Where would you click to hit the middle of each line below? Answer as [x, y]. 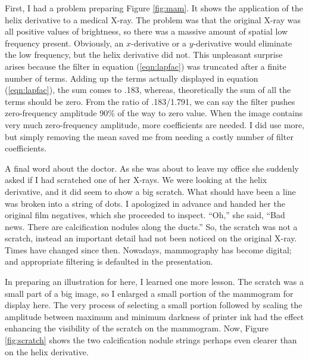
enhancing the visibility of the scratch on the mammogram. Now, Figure [137, 328]
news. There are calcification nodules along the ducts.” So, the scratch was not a [151, 226]
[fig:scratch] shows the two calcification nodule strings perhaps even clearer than [151, 340]
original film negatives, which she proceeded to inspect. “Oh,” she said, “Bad [145, 215]
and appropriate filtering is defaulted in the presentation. [109, 261]
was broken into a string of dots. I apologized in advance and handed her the [145, 203]
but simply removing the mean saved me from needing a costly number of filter [149, 136]
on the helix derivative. [47, 351]
